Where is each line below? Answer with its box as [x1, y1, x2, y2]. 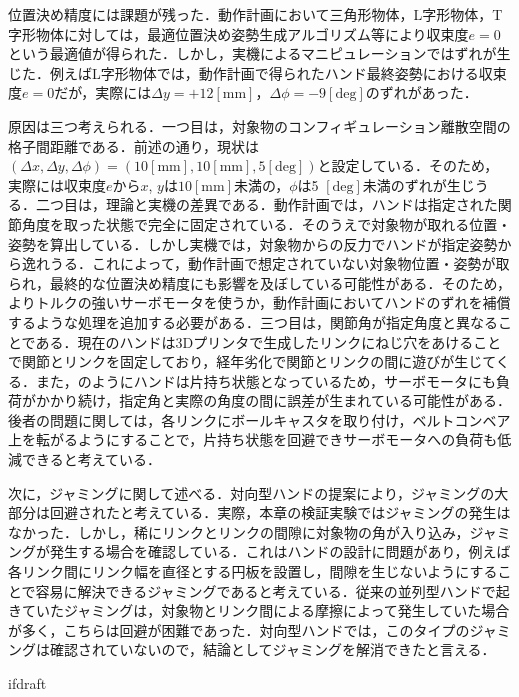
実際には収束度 [8, 174, 106, 195]
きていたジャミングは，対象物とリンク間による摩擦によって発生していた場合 [8, 600, 510, 621]
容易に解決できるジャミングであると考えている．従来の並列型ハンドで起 [35, 580, 510, 601]
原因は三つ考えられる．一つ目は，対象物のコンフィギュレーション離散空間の [8, 115, 511, 136]
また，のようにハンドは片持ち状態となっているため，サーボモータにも [35, 370, 496, 391]
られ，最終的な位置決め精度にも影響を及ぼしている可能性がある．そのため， [8, 272, 511, 293]
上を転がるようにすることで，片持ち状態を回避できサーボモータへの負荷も [8, 429, 498, 450]
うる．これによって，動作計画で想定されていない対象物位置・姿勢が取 [49, 253, 510, 274]
